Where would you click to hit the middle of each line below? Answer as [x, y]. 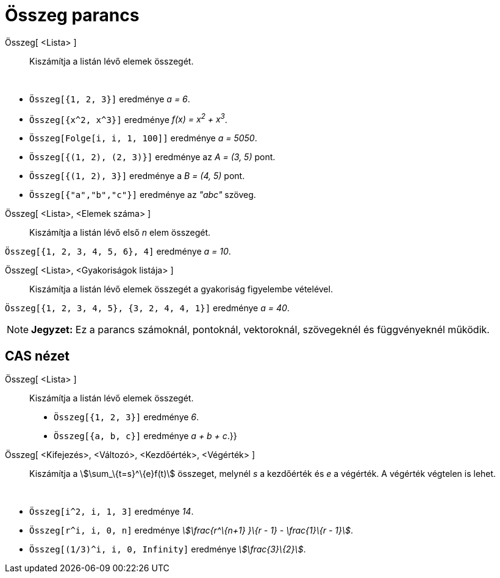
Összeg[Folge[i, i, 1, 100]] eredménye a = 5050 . [143, 138]
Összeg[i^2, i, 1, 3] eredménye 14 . [112, 512]
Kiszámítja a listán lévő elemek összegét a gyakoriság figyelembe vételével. [181, 289]
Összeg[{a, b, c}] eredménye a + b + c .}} [145, 436]
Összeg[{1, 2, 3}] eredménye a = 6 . [110, 99]
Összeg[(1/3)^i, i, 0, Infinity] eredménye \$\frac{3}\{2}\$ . [168, 549]
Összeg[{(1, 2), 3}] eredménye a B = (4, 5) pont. [137, 176]
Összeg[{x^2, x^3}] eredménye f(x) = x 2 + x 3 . [128, 118]
